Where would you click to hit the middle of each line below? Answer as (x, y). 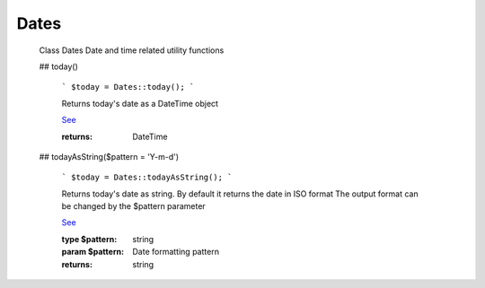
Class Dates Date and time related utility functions (132, 50)
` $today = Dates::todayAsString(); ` (147, 178)
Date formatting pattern (176, 252)
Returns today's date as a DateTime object (140, 103)
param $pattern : (93, 252)
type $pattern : (89, 239)
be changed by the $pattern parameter (133, 206)
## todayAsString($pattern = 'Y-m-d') (109, 156)
